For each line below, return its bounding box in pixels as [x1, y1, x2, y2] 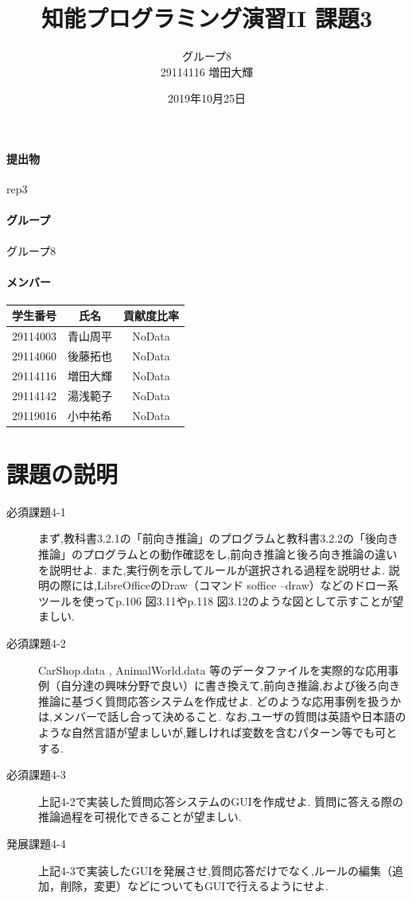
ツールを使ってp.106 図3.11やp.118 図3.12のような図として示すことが [38, 592, 393, 609]
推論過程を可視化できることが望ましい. [38, 808, 242, 825]
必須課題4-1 [6, 503, 66, 520]
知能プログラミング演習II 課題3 [41, 2, 373, 34]
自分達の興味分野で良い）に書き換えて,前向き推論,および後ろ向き [60, 677, 401, 694]
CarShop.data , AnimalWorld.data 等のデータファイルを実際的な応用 [38, 661, 388, 678]
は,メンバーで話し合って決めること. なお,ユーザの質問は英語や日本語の [38, 708, 406, 725]
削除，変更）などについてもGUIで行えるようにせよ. [60, 878, 328, 894]
